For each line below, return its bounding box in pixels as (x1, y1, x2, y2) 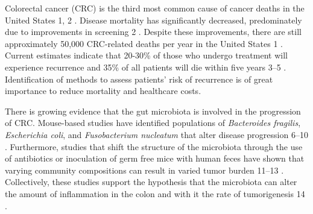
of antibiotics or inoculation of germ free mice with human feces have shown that (5, 152, 305, 165)
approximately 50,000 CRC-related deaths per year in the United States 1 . (5, 37, 283, 49)
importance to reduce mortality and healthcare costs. (5, 84, 201, 97)
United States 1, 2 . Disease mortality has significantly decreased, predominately (5, 13, 302, 26)
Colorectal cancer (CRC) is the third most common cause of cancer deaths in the (5, 2, 305, 14)
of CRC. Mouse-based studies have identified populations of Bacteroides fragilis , (5, 116, 301, 129)
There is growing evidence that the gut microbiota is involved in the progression (5, 104, 301, 117)
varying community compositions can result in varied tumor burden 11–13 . (5, 163, 284, 176)
